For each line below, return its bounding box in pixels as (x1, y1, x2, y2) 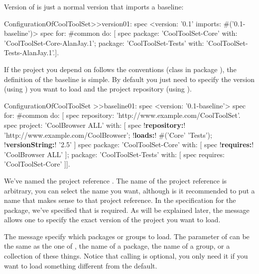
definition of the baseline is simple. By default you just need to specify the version (4, 74, 255, 84)
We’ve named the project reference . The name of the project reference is (4, 175, 227, 185)
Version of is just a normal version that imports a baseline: (4, 1, 184, 11)
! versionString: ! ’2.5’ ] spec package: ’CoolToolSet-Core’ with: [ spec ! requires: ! (4, 139, 254, 150)
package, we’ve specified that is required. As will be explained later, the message (4, 204, 250, 215)
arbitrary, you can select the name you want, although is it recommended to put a (4, 185, 255, 195)
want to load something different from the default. (4, 260, 157, 271)
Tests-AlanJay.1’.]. (4, 47, 59, 58)
